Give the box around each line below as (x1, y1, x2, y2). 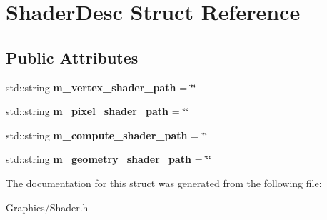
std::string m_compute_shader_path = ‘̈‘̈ (6, 127, 208, 142)
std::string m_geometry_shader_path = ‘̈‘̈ (6, 151, 211, 166)
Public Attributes (6, 46, 139, 68)
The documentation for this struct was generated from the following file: (6, 175, 322, 190)
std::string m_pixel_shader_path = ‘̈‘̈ (6, 104, 189, 119)
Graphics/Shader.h (6, 199, 89, 214)
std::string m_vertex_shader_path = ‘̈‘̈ (6, 79, 196, 94)
